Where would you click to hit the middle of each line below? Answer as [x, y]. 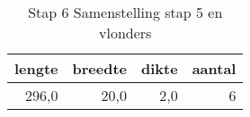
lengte [36, 68]
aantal [214, 68]
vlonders [125, 33]
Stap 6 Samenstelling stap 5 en [125, 12]
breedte [100, 68]
